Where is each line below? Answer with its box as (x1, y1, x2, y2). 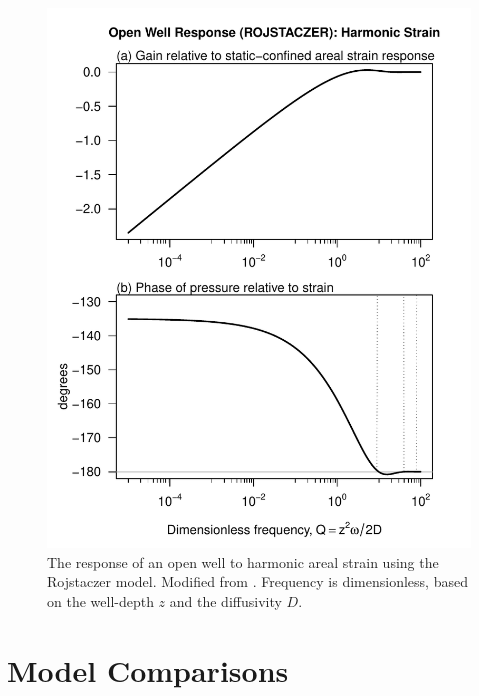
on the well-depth (47, 590, 154, 611)
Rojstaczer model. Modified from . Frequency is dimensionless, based (47, 571, 468, 592)
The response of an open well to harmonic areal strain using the (47, 551, 439, 572)
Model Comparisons (7, 649, 289, 690)
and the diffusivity (169, 590, 282, 611)
